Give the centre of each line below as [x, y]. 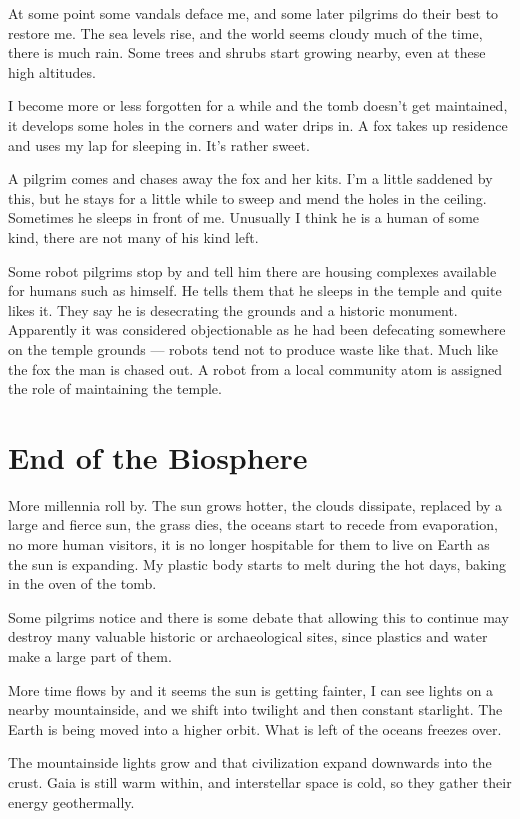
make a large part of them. [90, 655]
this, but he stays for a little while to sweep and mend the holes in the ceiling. [247, 197]
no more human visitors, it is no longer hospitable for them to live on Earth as [249, 544]
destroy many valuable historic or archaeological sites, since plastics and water [248, 636]
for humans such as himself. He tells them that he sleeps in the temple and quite [255, 290]
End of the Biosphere [158, 456]
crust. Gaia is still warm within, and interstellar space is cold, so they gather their [260, 781]
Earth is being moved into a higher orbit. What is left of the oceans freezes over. [255, 728]
